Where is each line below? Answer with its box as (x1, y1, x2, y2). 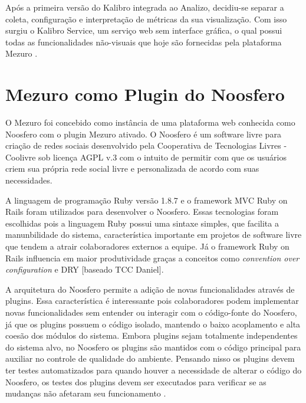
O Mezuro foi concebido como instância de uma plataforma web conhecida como (5, 116, 295, 129)
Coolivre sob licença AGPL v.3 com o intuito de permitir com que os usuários (5, 150, 287, 163)
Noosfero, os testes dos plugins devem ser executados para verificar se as (5, 375, 266, 388)
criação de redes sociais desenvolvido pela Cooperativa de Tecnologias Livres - (5, 139, 287, 152)
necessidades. (5, 174, 52, 186)
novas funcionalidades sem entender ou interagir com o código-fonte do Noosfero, (5, 306, 297, 318)
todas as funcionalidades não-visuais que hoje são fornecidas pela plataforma (5, 35, 282, 48)
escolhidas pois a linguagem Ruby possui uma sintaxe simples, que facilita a (5, 217, 279, 229)
